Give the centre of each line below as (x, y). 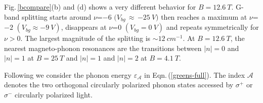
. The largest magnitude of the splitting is (85, 38)
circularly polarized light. (54, 95)
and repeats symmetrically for (212, 27)
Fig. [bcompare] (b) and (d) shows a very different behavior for (100, 7)
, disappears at (84, 27)
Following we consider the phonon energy (68, 74)
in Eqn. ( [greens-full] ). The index (195, 74)
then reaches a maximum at (204, 16)
